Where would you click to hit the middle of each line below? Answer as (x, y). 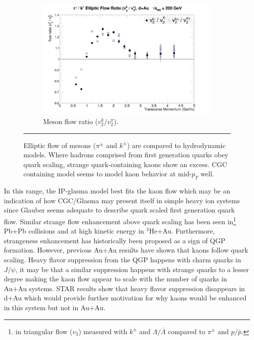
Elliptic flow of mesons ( (60, 145)
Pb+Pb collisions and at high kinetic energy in (74, 231)
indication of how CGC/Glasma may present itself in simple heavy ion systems (122, 200)
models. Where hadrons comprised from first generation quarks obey (126, 155)
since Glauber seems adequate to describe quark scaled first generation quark (119, 210)
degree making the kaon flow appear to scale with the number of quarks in (116, 279)
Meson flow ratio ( (71, 121)
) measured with (103, 331)
